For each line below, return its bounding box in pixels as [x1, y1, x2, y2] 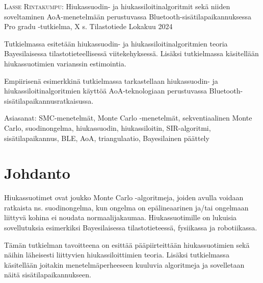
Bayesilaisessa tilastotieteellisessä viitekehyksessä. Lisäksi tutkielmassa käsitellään [4, 48, 259, 59]
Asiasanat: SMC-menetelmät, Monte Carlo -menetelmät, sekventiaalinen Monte [4, 112, 252, 123]
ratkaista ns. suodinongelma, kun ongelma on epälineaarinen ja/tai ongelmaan [4, 202, 249, 213]
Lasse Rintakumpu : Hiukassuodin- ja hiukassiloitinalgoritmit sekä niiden [4, 1, 230, 11]
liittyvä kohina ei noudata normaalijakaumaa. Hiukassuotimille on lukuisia [4, 212, 237, 223]
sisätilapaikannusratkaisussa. [4, 95, 94, 106]
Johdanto [4, 162, 70, 183]
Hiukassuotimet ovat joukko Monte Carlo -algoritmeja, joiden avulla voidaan [4, 192, 244, 203]
